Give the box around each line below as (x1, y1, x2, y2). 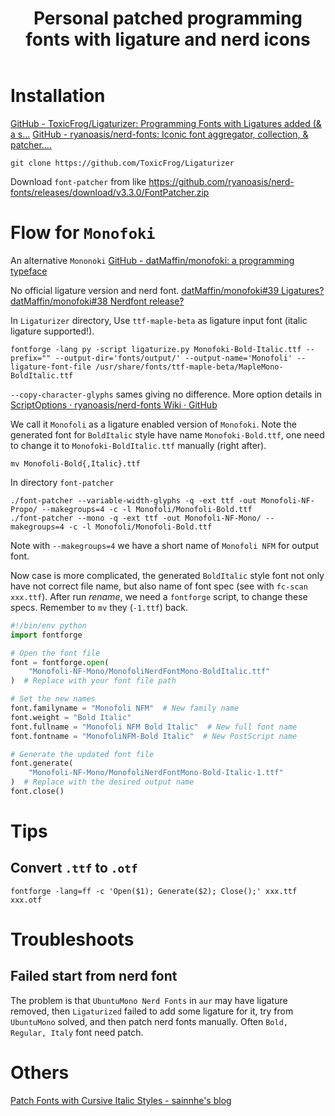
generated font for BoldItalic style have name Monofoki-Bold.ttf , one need (10, 428, 325, 441)
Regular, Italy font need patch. (10, 1026, 144, 1038)
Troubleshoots (10, 928, 135, 951)
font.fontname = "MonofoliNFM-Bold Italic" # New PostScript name (10, 731, 298, 741)
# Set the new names (10, 694, 97, 704)
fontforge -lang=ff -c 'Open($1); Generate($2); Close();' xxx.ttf (10, 886, 298, 896)
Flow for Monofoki (10, 222, 156, 244)
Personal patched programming (33, 7, 303, 30)
